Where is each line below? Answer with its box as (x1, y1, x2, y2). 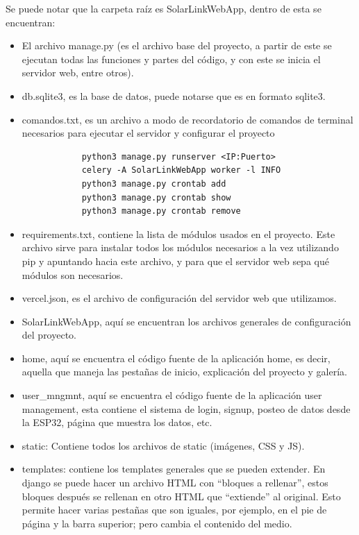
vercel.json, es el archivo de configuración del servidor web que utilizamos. (22, 291, 337, 305)
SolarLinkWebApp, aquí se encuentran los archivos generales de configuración (22, 314, 351, 328)
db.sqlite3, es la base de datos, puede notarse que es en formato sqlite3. (22, 88, 326, 103)
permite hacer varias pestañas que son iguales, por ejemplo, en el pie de (22, 502, 327, 517)
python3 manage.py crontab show (81, 192, 231, 203)
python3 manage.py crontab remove (81, 206, 241, 216)
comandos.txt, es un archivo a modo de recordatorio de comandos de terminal (22, 112, 353, 126)
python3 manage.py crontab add (81, 178, 226, 189)
